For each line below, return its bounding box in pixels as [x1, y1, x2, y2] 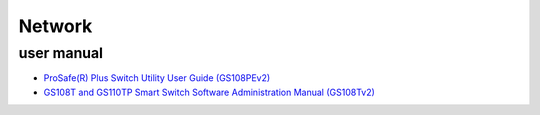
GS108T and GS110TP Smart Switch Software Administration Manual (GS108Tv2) [43, 86, 375, 98]
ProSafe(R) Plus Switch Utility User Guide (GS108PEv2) [43, 72, 271, 84]
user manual [18, 44, 104, 62]
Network [18, 15, 93, 37]
